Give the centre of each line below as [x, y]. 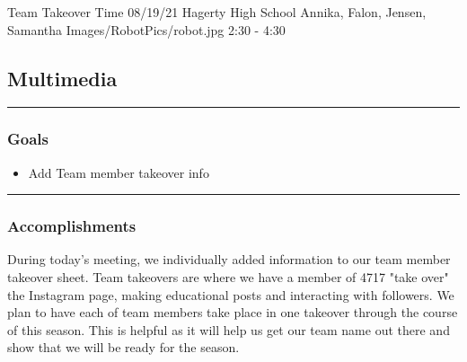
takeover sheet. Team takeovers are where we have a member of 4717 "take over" [228, 277]
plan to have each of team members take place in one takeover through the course [233, 312]
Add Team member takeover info [119, 172]
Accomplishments [72, 226]
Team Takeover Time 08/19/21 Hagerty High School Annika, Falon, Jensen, [217, 12]
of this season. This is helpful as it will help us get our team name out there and [229, 329]
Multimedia [62, 78]
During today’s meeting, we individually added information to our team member [229, 259]
